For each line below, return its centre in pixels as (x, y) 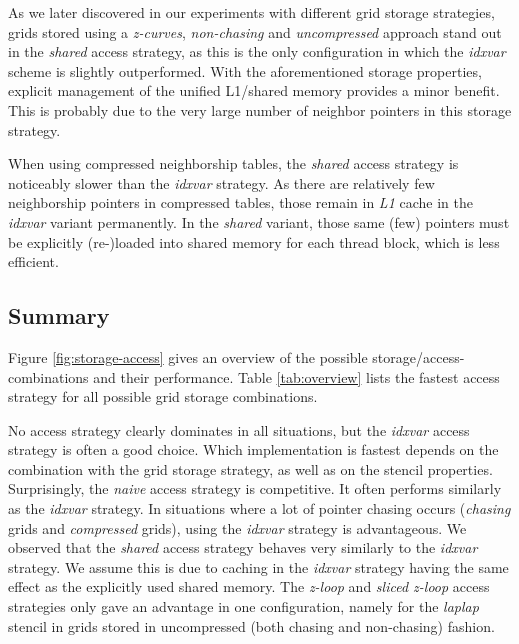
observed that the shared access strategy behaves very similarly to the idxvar (243, 547)
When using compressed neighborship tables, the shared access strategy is (233, 163)
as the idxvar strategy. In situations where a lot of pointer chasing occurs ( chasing (259, 508)
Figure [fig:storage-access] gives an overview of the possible (188, 356)
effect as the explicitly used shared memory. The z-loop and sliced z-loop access (249, 586)
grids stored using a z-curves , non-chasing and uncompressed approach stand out (255, 31)
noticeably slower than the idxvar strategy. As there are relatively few (221, 182)
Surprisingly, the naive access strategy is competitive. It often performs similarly (255, 488)
